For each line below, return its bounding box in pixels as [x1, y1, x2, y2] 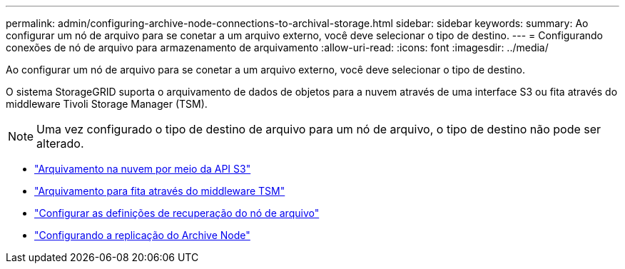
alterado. [36, 136, 84, 151]
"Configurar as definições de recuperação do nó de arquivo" [34, 207, 320, 219]
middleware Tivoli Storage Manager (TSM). [6, 98, 208, 110]
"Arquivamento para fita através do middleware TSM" [34, 185, 285, 197]
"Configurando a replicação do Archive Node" [34, 229, 250, 241]
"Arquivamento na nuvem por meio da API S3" [34, 163, 251, 175]
